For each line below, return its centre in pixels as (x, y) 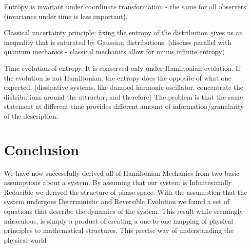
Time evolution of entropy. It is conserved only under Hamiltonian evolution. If (122, 68)
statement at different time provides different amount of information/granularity (124, 106)
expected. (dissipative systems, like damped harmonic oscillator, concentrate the (124, 87)
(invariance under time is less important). (66, 16)
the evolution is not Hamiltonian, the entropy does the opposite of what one (118, 77)
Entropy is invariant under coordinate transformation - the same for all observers (125, 6)
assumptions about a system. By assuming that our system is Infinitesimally (118, 182)
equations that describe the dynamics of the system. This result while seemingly (124, 211)
